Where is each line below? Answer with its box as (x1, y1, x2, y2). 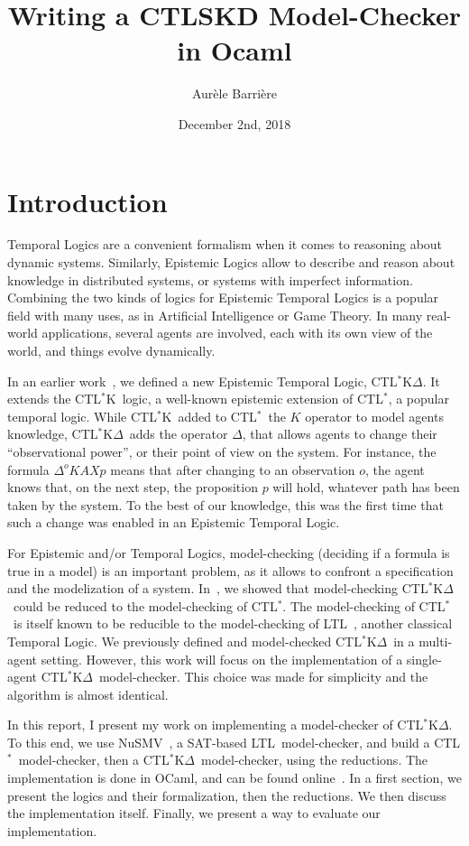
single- (406, 649, 442, 668)
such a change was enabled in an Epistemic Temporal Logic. (7, 513, 340, 532)
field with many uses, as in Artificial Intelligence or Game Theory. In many (7, 305, 423, 324)
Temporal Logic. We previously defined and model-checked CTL (7, 631, 362, 650)
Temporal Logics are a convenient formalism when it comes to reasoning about (7, 235, 443, 254)
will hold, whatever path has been (272, 478, 460, 497)
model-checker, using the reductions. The (200, 750, 428, 769)
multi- (418, 631, 453, 650)
